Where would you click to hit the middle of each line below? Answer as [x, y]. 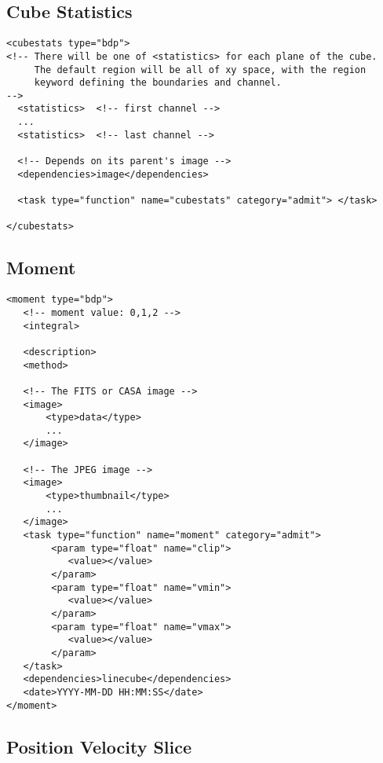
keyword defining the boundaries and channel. [158, 83]
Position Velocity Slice [99, 746]
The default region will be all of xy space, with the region [200, 70]
